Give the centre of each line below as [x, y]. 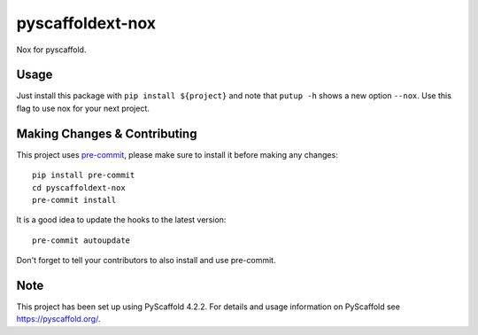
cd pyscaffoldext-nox [79, 187]
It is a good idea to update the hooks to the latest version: [121, 220]
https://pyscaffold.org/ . [58, 319]
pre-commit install [74, 200]
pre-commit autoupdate [81, 240]
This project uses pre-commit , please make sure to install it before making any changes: [177, 154]
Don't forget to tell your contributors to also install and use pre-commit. [146, 261]
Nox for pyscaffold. [51, 50]
